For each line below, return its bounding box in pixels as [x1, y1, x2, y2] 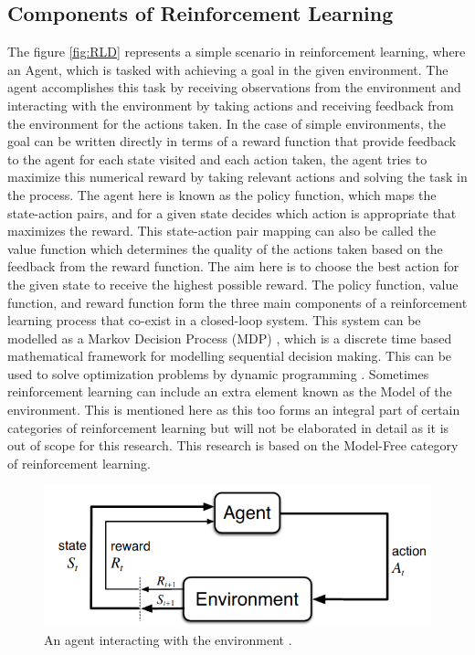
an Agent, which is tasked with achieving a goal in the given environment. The [7, 59, 449, 79]
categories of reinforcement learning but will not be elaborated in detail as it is [7, 417, 449, 437]
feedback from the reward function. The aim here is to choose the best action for [7, 257, 459, 276]
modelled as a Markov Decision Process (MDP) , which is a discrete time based [7, 328, 452, 347]
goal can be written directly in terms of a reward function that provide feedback [7, 132, 457, 151]
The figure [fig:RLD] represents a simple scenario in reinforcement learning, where [7, 42, 466, 61]
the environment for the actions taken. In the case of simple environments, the [7, 113, 446, 132]
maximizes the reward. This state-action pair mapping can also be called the [7, 221, 436, 240]
